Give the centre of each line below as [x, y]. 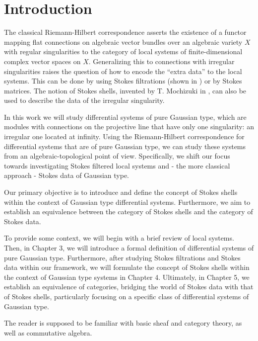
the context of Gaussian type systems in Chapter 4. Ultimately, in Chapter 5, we [127, 277]
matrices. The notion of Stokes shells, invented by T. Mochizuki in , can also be [125, 90]
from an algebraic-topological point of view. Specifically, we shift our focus [117, 156]
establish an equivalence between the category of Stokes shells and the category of [129, 212]
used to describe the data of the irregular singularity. [84, 100]
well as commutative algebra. [48, 332]
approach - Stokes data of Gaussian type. [66, 175]
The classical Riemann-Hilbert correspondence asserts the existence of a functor [125, 32]
